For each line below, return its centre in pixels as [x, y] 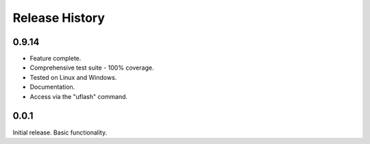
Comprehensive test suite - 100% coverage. [92, 68]
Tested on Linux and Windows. [73, 77]
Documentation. [52, 87]
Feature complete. [56, 59]
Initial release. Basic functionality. [60, 132]
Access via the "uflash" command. [79, 96]
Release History [59, 18]
